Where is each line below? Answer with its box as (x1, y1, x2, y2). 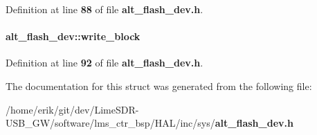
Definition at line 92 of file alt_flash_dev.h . (6, 55, 203, 70)
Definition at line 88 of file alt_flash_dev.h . (6, 2, 203, 16)
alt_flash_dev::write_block (6, 29, 141, 44)
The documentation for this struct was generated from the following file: (6, 78, 312, 93)
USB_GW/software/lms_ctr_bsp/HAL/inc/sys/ (6, 116, 215, 130)
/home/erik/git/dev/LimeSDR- (6, 102, 139, 116)
